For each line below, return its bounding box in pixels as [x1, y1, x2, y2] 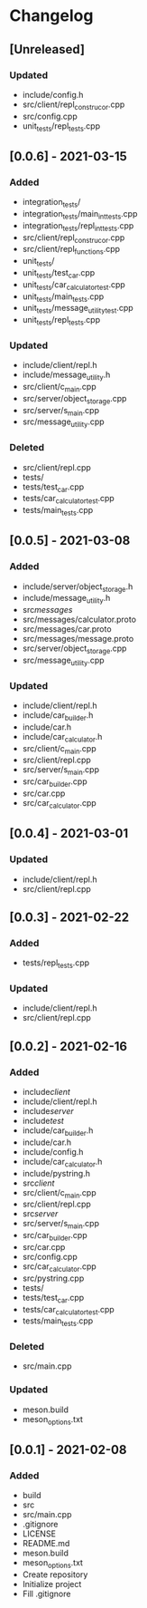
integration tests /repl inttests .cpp [22, 219, 134, 233]
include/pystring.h [22, 1167, 91, 1178]
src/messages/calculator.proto [22, 614, 137, 625]
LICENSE [22, 1528, 57, 1539]
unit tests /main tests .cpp [22, 291, 105, 304]
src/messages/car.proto [22, 624, 112, 634]
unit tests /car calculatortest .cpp [22, 278, 126, 292]
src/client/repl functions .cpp [22, 244, 120, 257]
